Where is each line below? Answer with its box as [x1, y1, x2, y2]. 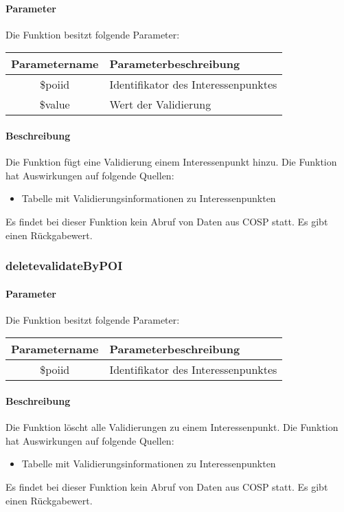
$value [39, 96, 70, 113]
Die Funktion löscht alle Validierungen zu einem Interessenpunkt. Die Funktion [5, 420, 339, 434]
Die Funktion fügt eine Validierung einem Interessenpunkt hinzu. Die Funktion [5, 155, 337, 169]
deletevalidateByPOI [5, 257, 123, 274]
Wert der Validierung [109, 96, 211, 113]
